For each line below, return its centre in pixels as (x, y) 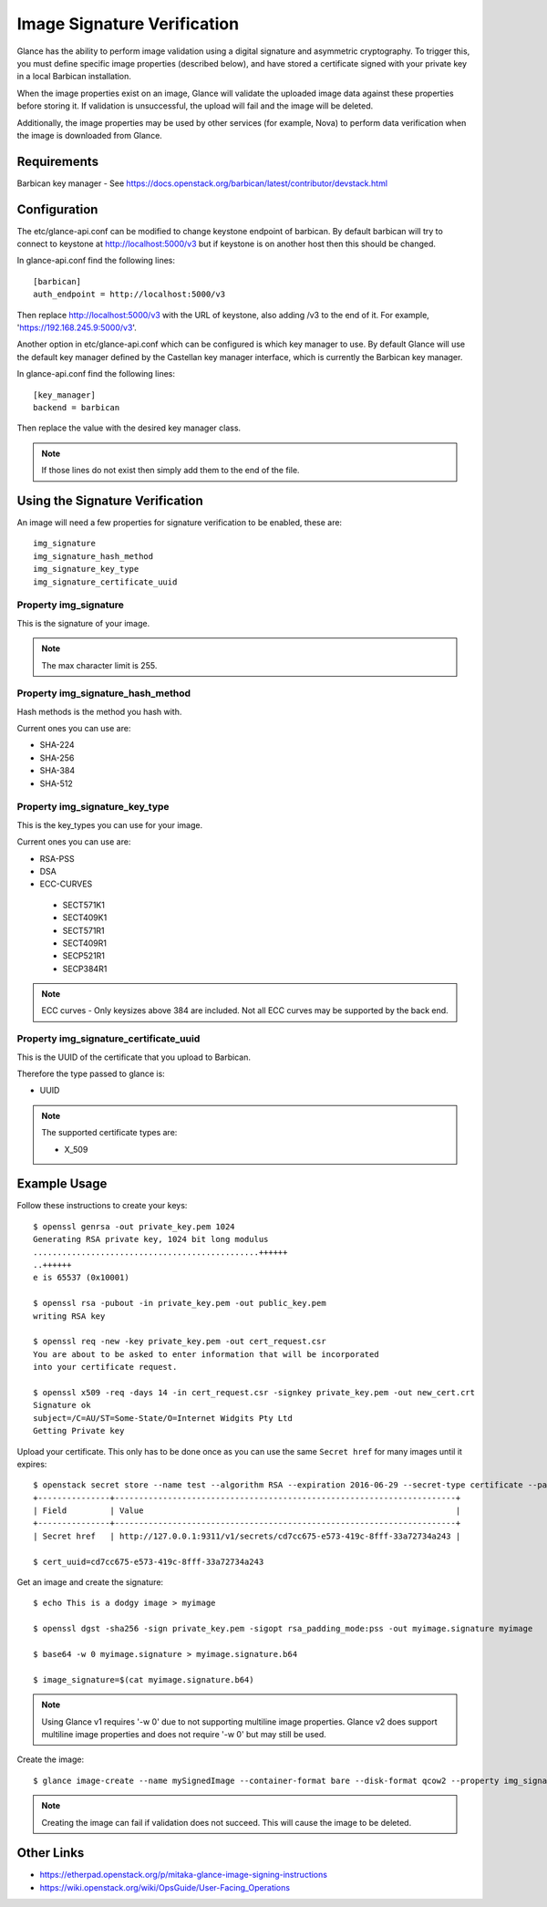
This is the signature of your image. (83, 623)
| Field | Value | (247, 1511)
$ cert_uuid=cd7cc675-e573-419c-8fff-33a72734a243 (149, 1561)
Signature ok (62, 1405)
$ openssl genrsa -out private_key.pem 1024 (134, 1226)
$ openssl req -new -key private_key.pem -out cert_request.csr (180, 1342)
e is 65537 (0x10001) (81, 1278)
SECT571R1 (83, 930)
